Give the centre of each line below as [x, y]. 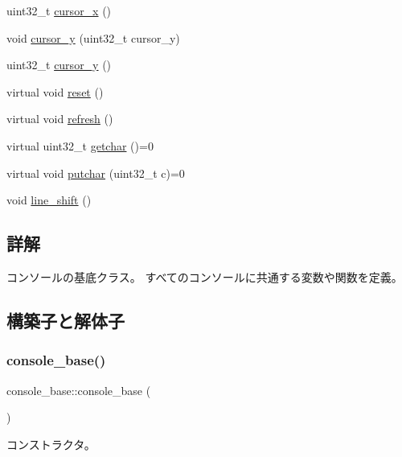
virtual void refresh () [60, 119]
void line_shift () [49, 200]
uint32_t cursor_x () [59, 10]
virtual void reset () [55, 91]
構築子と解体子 [66, 320]
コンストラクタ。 [51, 444]
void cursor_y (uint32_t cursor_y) [93, 37]
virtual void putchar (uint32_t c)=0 [96, 173]
